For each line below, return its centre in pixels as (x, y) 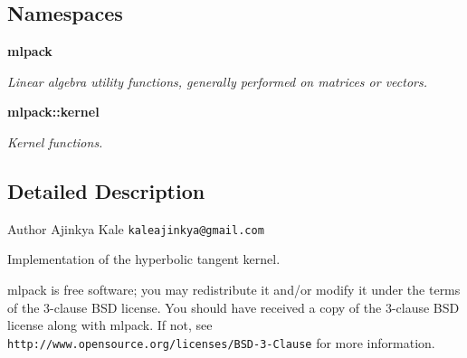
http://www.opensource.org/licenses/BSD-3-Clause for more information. (221, 342)
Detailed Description (106, 190)
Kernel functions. (55, 141)
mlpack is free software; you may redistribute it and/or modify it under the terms (234, 290)
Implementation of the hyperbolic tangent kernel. (144, 259)
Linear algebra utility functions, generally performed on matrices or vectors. (218, 81)
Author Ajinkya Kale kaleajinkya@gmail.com (136, 228)
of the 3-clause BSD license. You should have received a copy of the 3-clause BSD (233, 307)
